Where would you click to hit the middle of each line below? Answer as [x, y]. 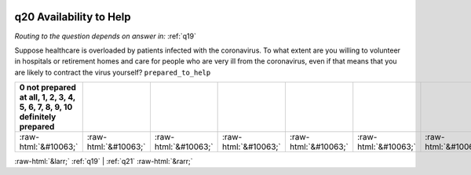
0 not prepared [47, 88]
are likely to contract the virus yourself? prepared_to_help [113, 72]
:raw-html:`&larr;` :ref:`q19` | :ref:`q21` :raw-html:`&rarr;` [104, 162]
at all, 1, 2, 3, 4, [47, 97]
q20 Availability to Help [73, 17]
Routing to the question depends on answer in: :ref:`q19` [105, 36]
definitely [38, 117]
